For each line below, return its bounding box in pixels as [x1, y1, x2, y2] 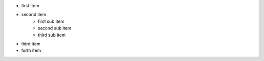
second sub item [38, 25, 72, 31]
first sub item [38, 18, 65, 24]
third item [21, 41, 41, 46]
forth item [21, 47, 41, 53]
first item [21, 3, 40, 8]
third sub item [38, 32, 66, 38]
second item [21, 12, 46, 17]
